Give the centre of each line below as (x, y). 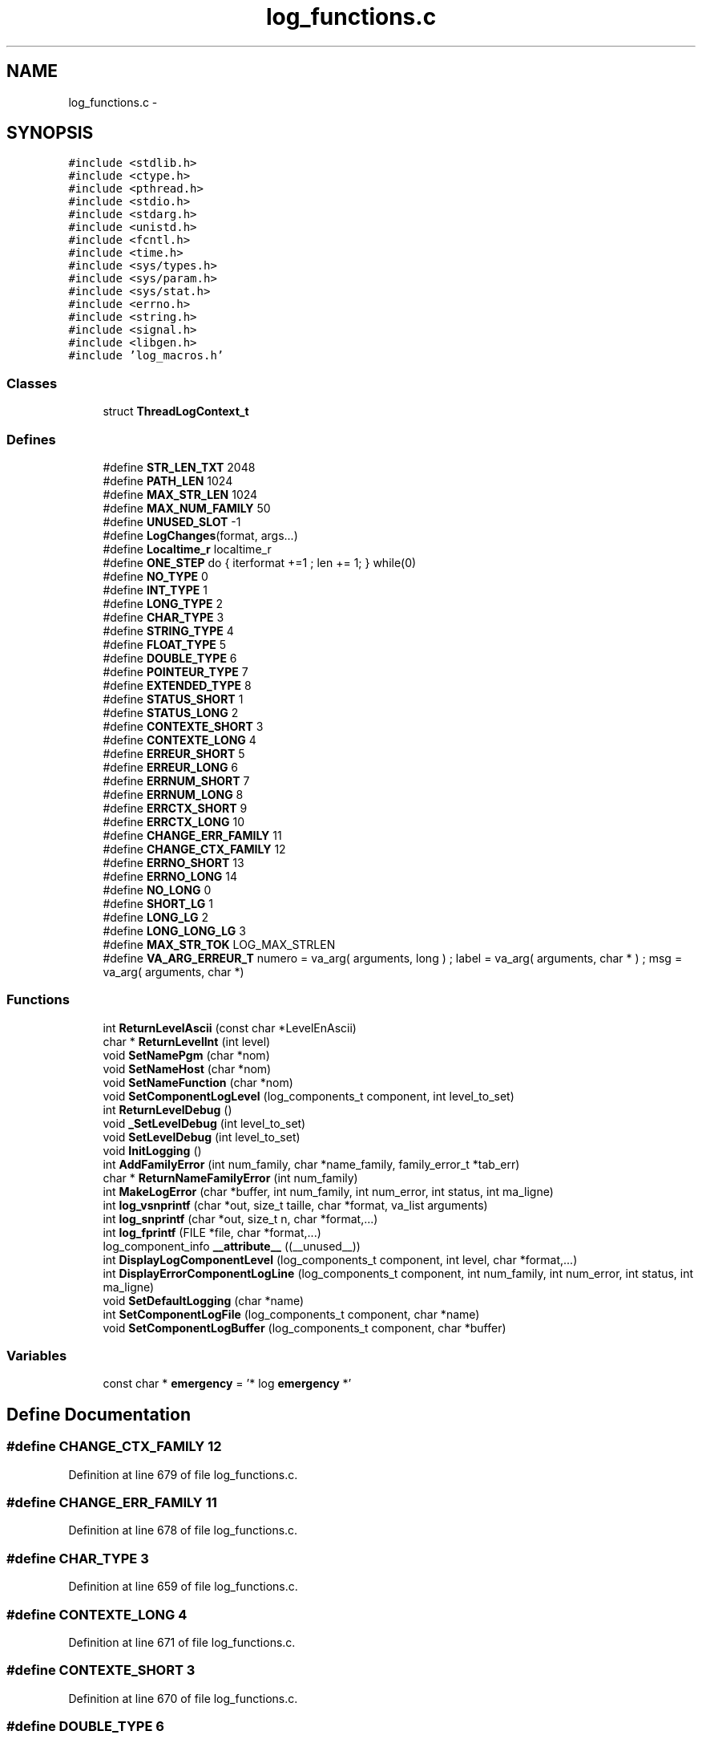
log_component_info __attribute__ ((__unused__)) (232, 1246)
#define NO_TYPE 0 (155, 576)
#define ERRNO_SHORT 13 (173, 862)
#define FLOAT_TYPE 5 (165, 644)
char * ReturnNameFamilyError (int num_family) (230, 1178)
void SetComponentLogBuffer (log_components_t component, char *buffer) (305, 1328)
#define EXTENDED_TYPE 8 (177, 685)
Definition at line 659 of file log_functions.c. (183, 1587)
